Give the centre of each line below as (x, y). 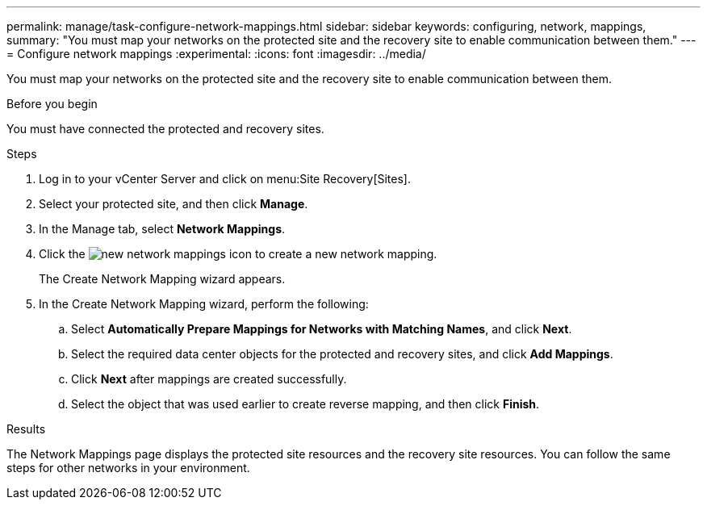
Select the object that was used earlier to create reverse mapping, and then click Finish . (305, 404)
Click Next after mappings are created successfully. (209, 379)
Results (26, 429)
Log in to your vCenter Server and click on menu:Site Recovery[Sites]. (225, 179)
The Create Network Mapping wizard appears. (162, 279)
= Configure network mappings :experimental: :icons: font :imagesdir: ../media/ (216, 54)
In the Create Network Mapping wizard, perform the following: (204, 304)
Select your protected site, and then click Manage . (174, 204)
